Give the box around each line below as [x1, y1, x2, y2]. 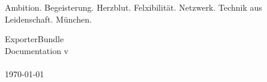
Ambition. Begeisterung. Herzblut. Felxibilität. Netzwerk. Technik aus [5, 1, 262, 13]
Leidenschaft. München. [5, 12, 92, 25]
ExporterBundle [5, 33, 64, 45]
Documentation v [5, 44, 68, 56]
